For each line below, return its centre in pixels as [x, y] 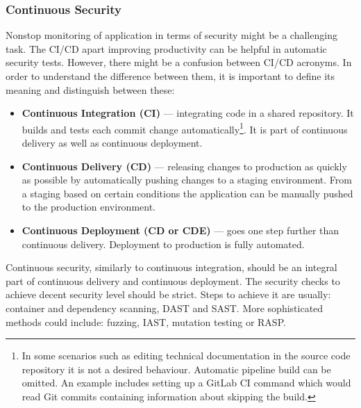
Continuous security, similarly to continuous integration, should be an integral [171, 267]
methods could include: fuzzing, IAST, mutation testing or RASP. [146, 321]
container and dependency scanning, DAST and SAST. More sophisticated [165, 308]
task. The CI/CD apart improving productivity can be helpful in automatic [166, 48]
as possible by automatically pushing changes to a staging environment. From [187, 180]
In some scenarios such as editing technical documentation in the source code [186, 356]
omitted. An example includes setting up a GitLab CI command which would [186, 383]
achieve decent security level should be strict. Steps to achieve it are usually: [168, 294]
